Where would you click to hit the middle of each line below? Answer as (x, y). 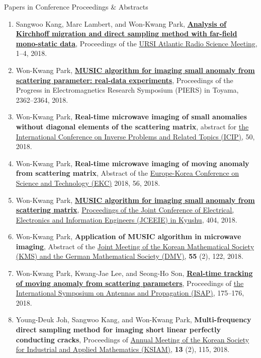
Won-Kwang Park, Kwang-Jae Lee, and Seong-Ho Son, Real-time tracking (134, 273)
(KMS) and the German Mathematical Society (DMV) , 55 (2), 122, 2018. (129, 256)
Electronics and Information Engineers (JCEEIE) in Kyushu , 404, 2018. (126, 219)
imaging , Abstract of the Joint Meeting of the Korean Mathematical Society (135, 246)
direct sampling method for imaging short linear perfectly (118, 330)
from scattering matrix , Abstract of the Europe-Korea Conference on (127, 173)
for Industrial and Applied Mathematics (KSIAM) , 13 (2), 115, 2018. (123, 349)
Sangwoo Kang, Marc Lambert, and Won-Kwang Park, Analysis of (121, 23)
